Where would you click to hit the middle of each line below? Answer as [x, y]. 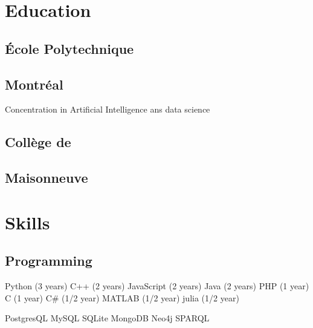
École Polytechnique [69, 48]
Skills [27, 222]
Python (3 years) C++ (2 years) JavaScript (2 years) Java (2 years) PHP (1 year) [157, 286]
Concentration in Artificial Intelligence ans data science [108, 109]
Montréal [34, 84]
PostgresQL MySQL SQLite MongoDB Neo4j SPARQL [107, 318]
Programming [49, 261]
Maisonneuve [47, 178]
